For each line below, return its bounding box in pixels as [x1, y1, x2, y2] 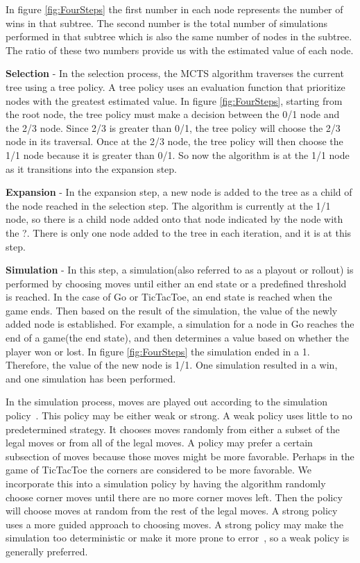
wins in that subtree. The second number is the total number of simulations [6, 15, 328, 30]
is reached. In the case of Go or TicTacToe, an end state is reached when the [6, 289, 332, 304]
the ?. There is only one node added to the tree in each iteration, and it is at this [6, 225, 352, 240]
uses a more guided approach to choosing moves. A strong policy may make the [6, 516, 343, 531]
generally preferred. [6, 544, 88, 558]
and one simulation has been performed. [6, 371, 176, 385]
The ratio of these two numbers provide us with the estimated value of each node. [6, 42, 354, 57]
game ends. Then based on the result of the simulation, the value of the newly [6, 303, 338, 317]
